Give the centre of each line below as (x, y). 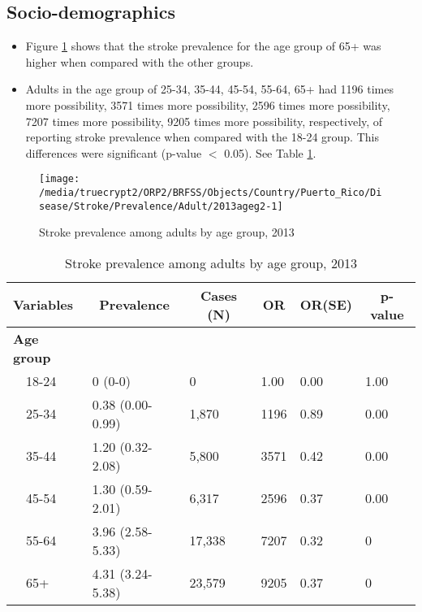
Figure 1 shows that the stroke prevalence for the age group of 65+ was (203, 46)
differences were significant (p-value (114, 152)
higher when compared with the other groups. (140, 61)
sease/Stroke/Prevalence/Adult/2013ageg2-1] (161, 206)
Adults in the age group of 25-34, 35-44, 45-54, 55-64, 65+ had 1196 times (210, 89)
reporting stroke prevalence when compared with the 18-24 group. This (202, 137)
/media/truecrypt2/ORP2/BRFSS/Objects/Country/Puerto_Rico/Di (211, 193)
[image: (60, 179)
